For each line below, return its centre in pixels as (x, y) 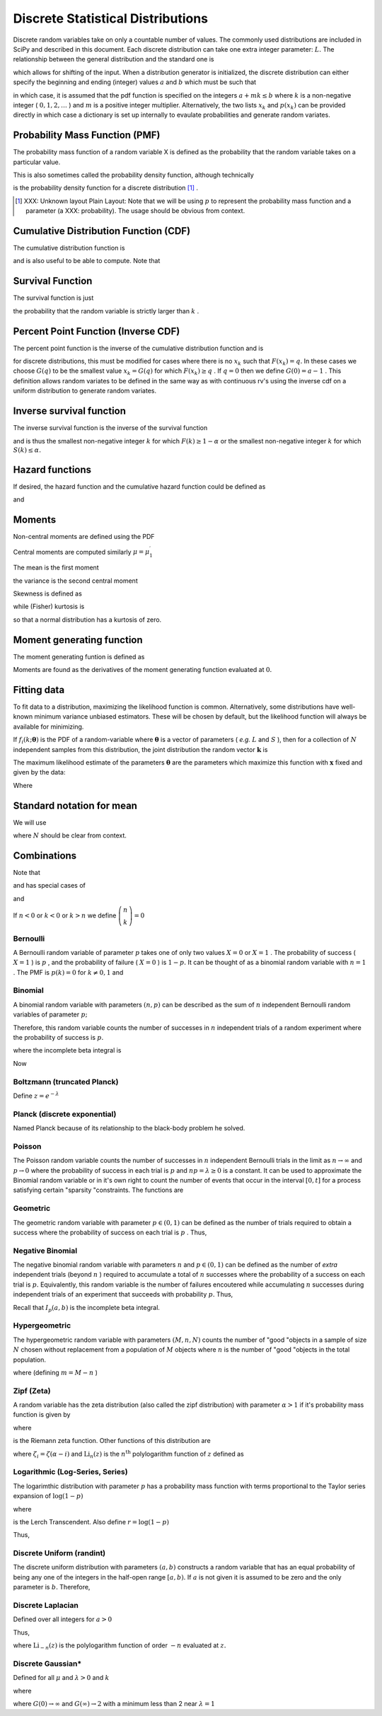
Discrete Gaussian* (47, 1664)
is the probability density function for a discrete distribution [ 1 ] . (105, 188)
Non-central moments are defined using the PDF (84, 537)
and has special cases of (50, 886)
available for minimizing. (48, 726)
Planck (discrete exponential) (65, 1114)
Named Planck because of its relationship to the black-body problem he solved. (129, 1128)
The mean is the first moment (56, 568)
